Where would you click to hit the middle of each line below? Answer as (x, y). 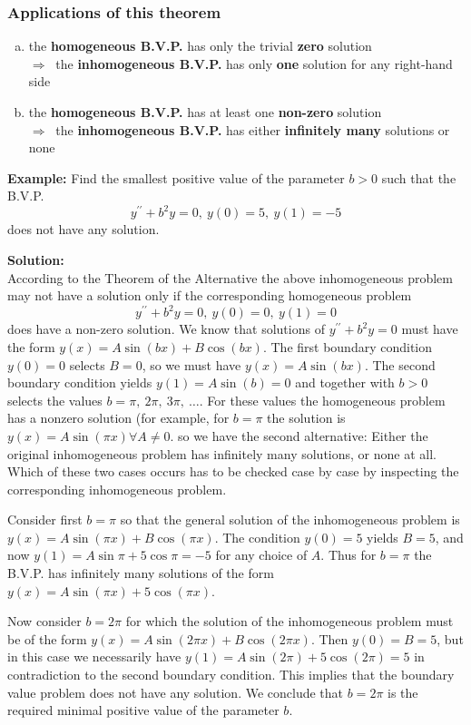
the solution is (306, 418)
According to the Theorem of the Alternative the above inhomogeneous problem (230, 277)
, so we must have (191, 364)
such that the (419, 177)
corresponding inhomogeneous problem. (117, 489)
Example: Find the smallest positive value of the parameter (176, 177)
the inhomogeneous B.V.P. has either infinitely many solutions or (253, 129)
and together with (345, 382)
